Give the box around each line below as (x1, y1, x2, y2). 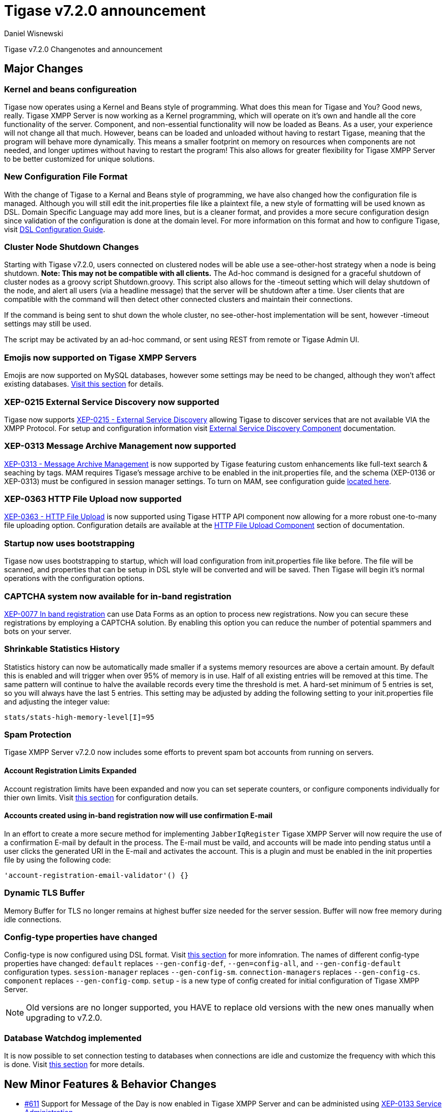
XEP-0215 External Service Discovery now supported (4, 396, 219, 407)
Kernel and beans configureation (4, 84, 137, 94)
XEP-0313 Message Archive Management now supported (4, 441, 236, 451)
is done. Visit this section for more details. (4, 1060, 145, 1069)
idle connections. (4, 915, 62, 924)
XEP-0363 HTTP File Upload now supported (4, 494, 182, 504)
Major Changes (4, 62, 83, 75)
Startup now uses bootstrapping (4, 538, 135, 548)
